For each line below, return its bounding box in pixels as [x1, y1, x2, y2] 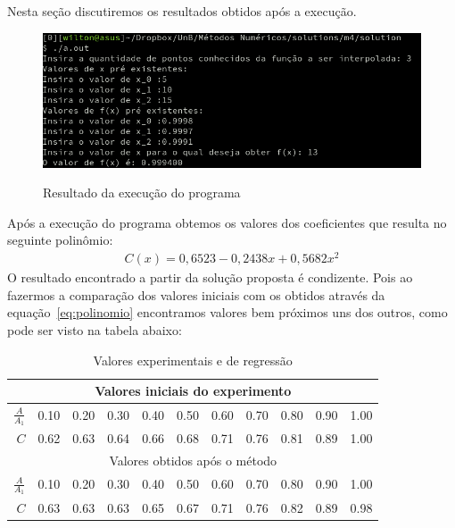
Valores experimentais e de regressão [93, 350, 293, 369]
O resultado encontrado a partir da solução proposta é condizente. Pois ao [7, 268, 413, 287]
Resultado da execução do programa [43, 183, 241, 202]
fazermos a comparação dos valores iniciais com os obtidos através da [7, 285, 385, 304]
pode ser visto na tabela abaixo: [7, 320, 182, 339]
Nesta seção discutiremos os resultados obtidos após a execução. [7, 2, 357, 20]
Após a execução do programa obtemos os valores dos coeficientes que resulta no [7, 213, 447, 231]
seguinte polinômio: [7, 230, 113, 249]
